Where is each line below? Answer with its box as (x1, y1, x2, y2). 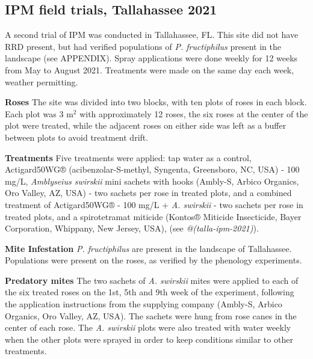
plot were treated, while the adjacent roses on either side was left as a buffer (5, 119, 287, 132)
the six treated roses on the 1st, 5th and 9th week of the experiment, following (5, 286, 294, 298)
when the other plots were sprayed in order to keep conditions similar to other (5, 333, 293, 345)
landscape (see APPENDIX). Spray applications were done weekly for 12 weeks (5, 52, 298, 64)
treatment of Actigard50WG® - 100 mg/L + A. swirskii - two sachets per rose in (5, 198, 303, 210)
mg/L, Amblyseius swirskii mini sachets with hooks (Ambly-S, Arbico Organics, (5, 174, 299, 187)
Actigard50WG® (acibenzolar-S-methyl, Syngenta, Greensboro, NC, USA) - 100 (5, 163, 300, 176)
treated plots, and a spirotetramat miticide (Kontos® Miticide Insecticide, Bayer (5, 210, 302, 222)
